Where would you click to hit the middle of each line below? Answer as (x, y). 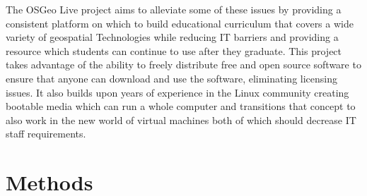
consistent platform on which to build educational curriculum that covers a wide (180, 23)
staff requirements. (46, 134)
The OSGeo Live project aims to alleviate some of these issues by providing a (174, 9)
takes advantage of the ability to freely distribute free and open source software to (183, 65)
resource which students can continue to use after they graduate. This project (174, 50)
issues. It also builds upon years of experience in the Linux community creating (177, 92)
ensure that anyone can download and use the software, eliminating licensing (171, 78)
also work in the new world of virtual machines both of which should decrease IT (181, 120)
